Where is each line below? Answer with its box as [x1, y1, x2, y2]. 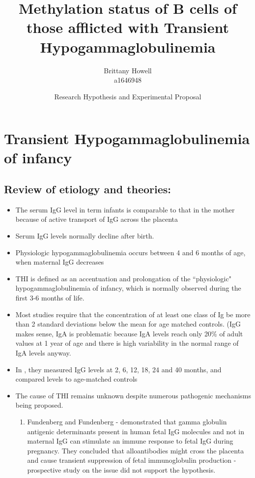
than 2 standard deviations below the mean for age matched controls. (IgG [15, 319, 241, 329]
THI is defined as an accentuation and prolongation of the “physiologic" [15, 273, 231, 283]
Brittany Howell [104, 65, 152, 75]
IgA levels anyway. [15, 347, 71, 358]
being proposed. [15, 400, 63, 410]
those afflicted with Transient [26, 17, 229, 37]
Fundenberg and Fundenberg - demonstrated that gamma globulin [27, 416, 227, 426]
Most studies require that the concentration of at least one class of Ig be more [15, 309, 251, 319]
